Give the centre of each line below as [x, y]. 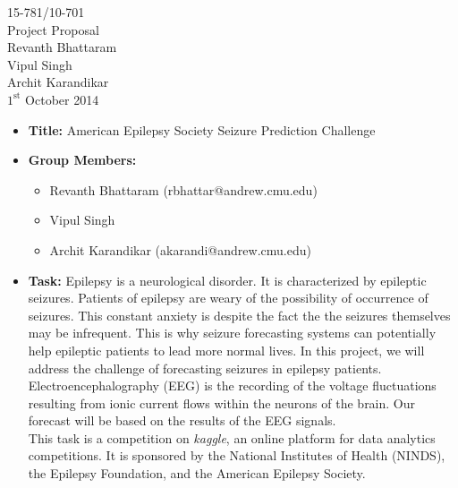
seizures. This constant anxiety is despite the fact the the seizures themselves [239, 315]
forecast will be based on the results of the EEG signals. [182, 420]
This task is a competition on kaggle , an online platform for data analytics [232, 437]
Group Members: [82, 160]
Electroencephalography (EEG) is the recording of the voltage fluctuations [232, 385]
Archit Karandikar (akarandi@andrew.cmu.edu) [180, 249]
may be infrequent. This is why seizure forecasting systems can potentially [232, 333]
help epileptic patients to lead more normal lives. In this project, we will [226, 350]
